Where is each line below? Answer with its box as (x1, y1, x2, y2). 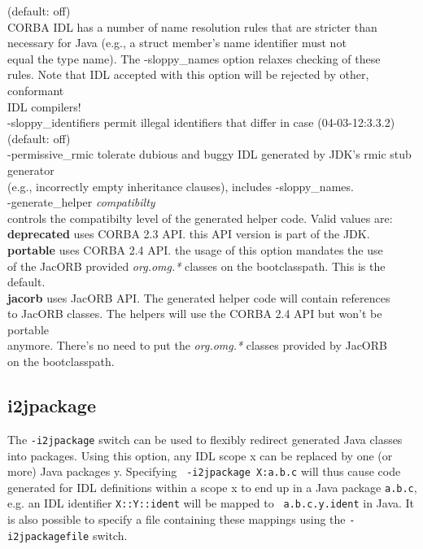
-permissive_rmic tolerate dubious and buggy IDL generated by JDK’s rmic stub (7, 146, 412, 163)
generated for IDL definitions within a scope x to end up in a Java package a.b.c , (7, 478, 417, 495)
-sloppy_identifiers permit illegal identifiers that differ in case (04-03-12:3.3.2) (7, 114, 395, 131)
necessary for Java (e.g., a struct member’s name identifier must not (7, 34, 347, 51)
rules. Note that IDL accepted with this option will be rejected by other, (7, 66, 369, 83)
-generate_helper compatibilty (7, 194, 155, 211)
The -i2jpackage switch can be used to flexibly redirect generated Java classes (7, 430, 403, 447)
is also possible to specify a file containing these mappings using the (7, 511, 346, 528)
